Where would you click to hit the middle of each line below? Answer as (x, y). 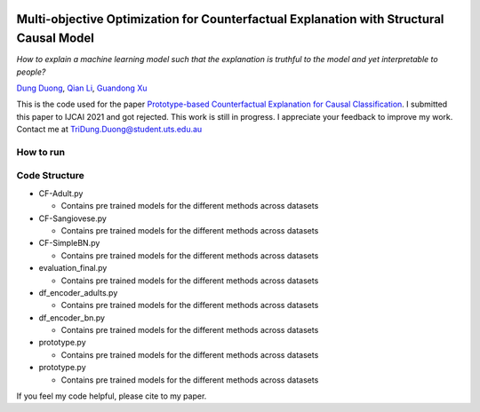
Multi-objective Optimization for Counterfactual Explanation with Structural (230, 19)
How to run (41, 152)
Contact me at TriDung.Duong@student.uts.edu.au (109, 130)
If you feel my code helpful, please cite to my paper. (112, 396)
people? (31, 72)
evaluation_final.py (73, 268)
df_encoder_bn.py (72, 317)
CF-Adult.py (61, 193)
